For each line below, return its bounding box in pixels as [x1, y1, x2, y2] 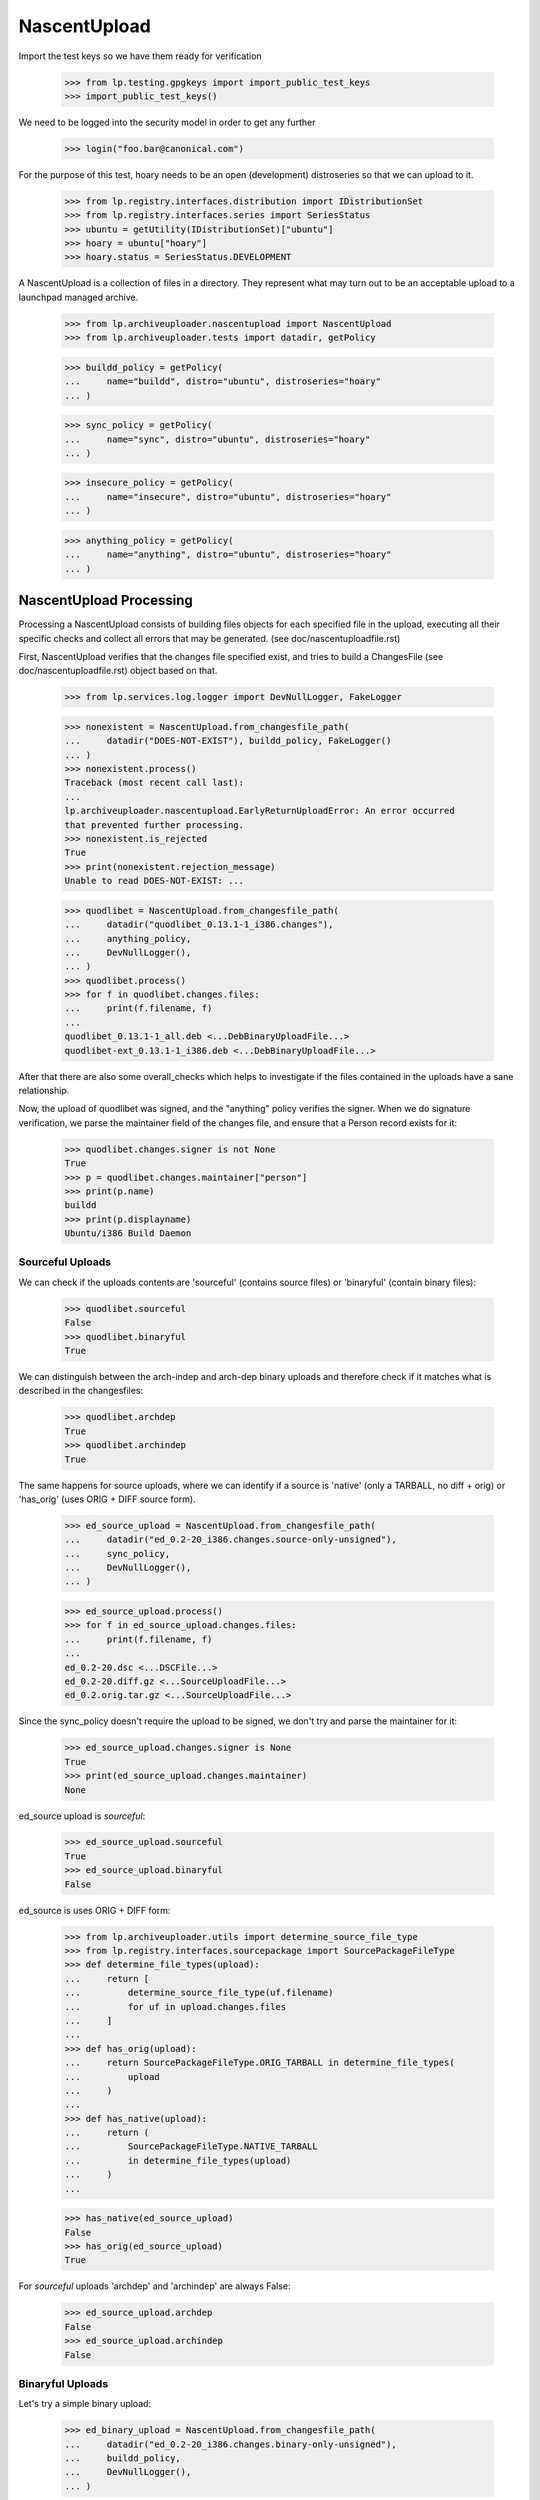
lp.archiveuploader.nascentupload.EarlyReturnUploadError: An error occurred [64, 805, 455, 817]
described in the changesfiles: [18, 1385, 144, 1397]
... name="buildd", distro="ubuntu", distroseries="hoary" [64, 376, 382, 387]
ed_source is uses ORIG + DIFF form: [18, 1904, 171, 1916]
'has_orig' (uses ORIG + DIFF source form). [18, 1493, 196, 1505]
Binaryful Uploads [18, 2376, 109, 2390]
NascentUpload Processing [18, 592, 194, 609]
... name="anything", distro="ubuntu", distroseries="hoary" [64, 549, 392, 560]
